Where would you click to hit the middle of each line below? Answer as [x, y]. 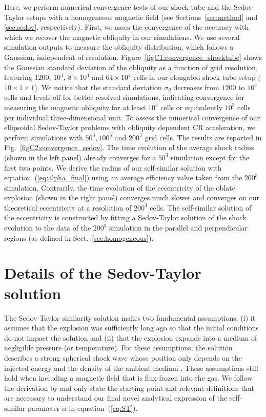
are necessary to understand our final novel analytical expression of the [116, 398]
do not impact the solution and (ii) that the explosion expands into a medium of [131, 337]
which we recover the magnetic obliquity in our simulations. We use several [122, 37]
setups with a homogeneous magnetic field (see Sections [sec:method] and [142, 17]
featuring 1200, [28, 77]
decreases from [196, 87]
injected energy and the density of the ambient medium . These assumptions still [131, 368]
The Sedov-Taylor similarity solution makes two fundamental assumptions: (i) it [130, 317]
